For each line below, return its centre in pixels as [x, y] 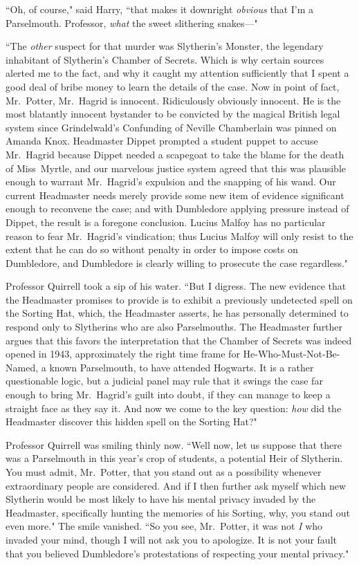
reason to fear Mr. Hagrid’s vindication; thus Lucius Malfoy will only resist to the [179, 235]
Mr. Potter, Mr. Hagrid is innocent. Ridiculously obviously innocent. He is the [173, 100]
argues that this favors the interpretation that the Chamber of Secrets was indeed [179, 340]
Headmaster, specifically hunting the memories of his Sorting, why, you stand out [178, 512]
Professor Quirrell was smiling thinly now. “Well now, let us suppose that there [174, 444]
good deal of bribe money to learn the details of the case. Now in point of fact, [173, 86]
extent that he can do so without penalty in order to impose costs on [152, 249]
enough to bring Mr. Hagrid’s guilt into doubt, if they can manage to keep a [168, 395]
